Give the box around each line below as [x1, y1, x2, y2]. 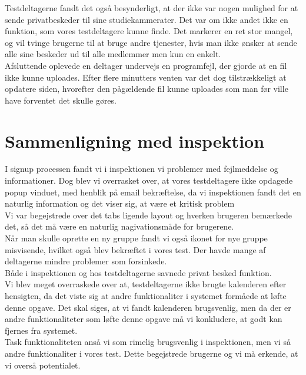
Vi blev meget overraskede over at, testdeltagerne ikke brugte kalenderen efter [5, 278, 287, 290]
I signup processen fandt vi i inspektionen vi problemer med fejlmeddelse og [5, 162, 278, 175]
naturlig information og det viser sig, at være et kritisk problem [5, 197, 235, 210]
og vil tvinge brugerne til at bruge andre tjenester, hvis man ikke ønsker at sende [5, 36, 297, 48]
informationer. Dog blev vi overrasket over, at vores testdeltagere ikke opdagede [5, 174, 293, 187]
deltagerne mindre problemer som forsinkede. [5, 255, 167, 267]
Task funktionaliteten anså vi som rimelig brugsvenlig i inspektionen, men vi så [5, 336, 291, 348]
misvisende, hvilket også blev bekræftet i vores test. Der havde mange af [5, 243, 266, 255]
